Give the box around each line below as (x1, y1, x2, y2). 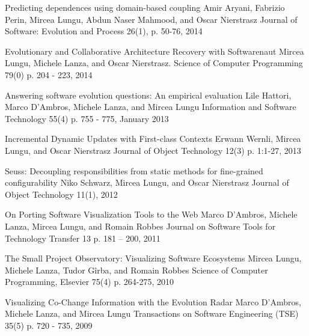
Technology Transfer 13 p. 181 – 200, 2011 (5, 231, 161, 244)
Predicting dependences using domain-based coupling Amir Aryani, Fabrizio (5, 1, 285, 13)
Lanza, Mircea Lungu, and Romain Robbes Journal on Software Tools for (5, 219, 276, 232)
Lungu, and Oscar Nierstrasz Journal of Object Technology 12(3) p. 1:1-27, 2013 (5, 144, 301, 156)
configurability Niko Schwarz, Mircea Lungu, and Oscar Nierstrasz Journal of (5, 176, 289, 189)
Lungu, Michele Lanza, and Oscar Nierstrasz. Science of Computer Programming (5, 57, 303, 69)
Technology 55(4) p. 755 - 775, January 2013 (5, 112, 169, 124)
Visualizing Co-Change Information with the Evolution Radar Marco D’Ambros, (5, 295, 301, 308)
